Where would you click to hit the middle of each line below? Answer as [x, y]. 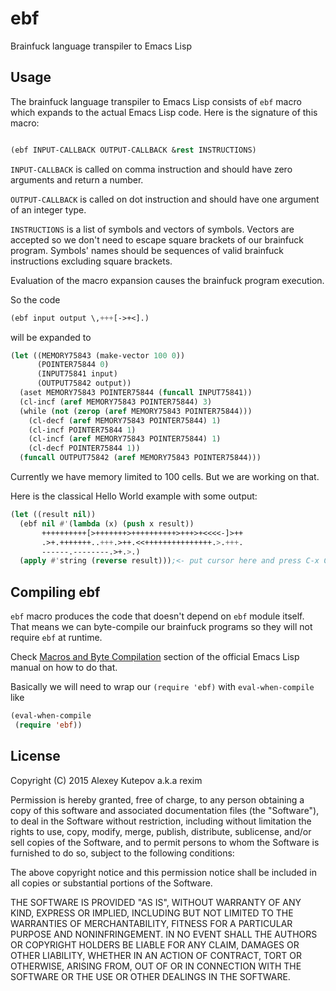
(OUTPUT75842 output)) [84, 383]
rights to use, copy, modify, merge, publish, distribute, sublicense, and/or [161, 831]
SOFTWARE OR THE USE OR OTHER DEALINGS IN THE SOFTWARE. [150, 976]
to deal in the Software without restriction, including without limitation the [161, 821]
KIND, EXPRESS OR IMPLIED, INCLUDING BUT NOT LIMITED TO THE [152, 913]
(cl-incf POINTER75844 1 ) [82, 430]
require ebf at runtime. [56, 638]
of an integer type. [48, 209]
